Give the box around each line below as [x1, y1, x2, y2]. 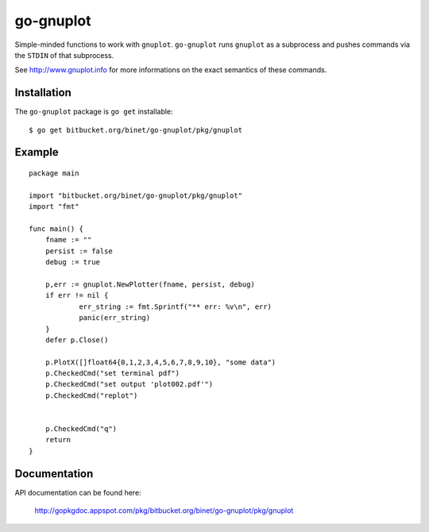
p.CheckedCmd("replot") [44, 391, 138, 400]
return [44, 435, 71, 445]
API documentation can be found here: [14, 488, 142, 497]
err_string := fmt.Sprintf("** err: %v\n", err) [79, 302, 272, 311]
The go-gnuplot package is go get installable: [14, 107, 174, 117]
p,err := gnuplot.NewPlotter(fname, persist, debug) [44, 279, 256, 289]
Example [14, 145, 59, 159]
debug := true [44, 258, 101, 267]
